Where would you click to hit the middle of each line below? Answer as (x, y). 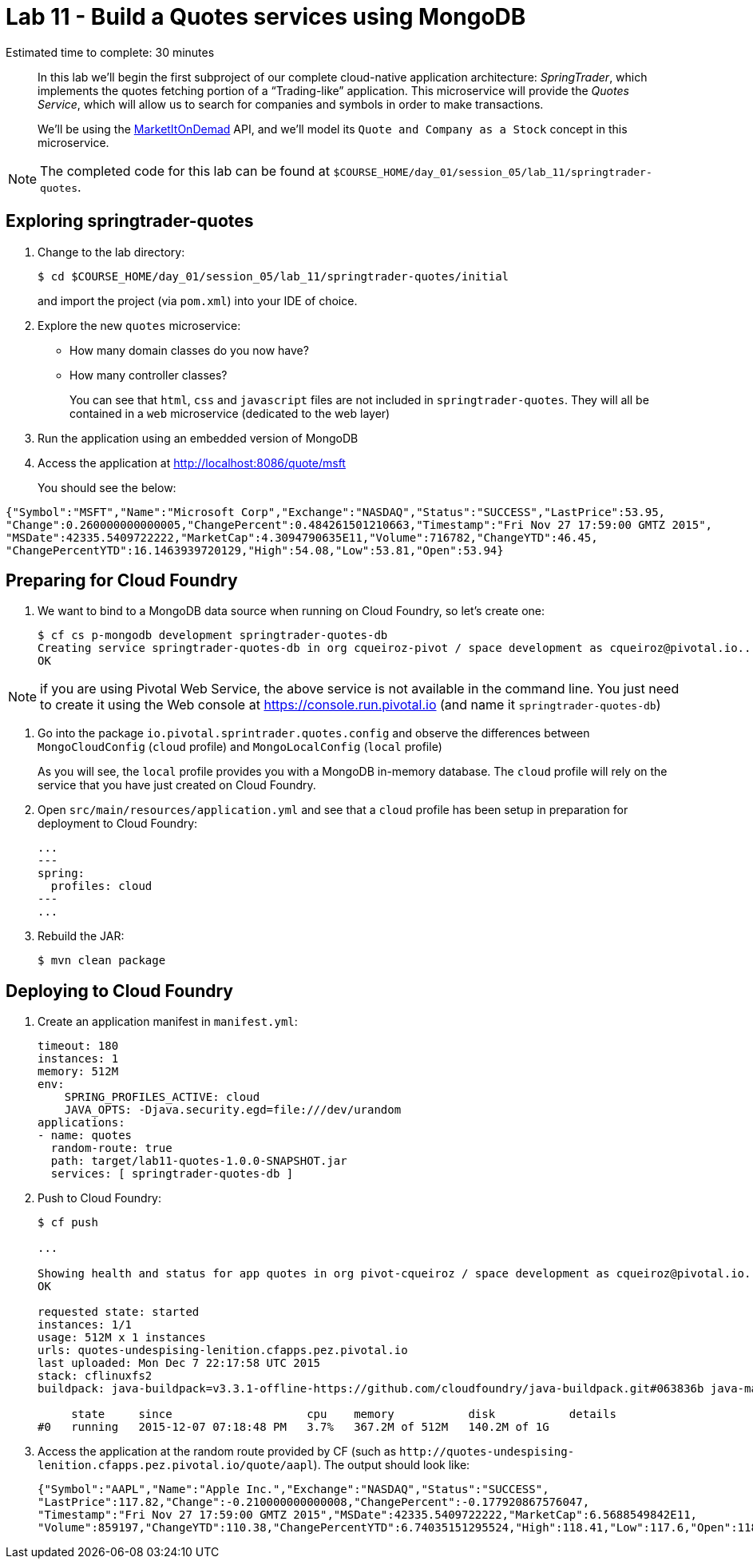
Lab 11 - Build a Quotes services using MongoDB (266, 17)
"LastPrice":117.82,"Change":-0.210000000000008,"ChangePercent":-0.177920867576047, (314, 1502)
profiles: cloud (101, 886)
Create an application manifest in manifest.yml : (168, 1022)
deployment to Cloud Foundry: (118, 824)
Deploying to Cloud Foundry (119, 991)
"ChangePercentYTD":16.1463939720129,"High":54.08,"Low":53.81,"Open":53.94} (255, 550)
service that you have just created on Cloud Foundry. (177, 785)
